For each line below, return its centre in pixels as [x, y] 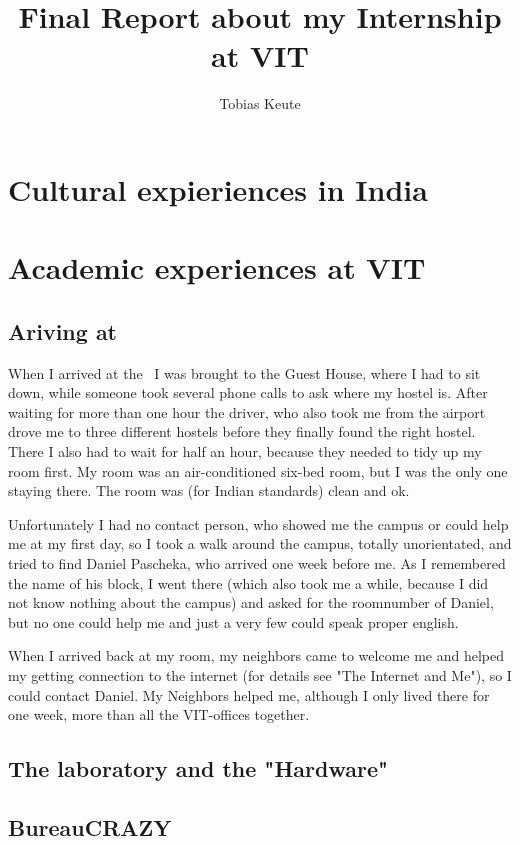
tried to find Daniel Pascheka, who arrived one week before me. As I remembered [257, 563]
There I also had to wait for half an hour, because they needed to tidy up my [245, 451]
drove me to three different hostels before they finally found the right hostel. [242, 431]
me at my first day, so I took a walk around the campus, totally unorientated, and [260, 543]
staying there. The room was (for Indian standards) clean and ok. [209, 490]
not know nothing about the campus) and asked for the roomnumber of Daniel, [251, 602]
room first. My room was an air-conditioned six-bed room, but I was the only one [258, 470]
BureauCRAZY [90, 826]
